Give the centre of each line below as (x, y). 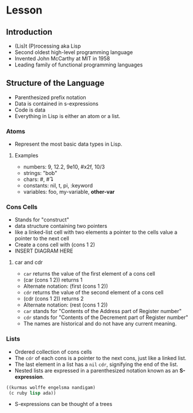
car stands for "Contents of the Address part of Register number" (102, 311)
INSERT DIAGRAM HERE (44, 251)
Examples (26, 156)
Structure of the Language (55, 83)
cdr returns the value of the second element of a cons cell (93, 293)
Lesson (24, 10)
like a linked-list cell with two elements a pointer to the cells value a (96, 232)
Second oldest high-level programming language (74, 52)
